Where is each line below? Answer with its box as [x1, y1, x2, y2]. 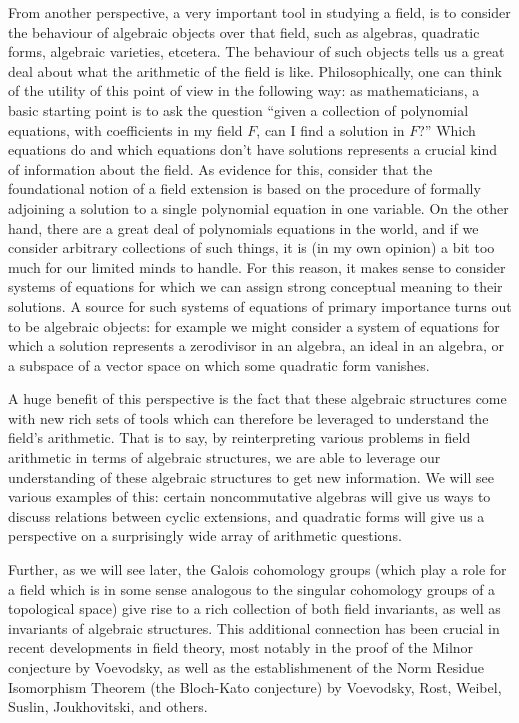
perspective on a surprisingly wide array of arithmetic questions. [8, 525, 402, 546]
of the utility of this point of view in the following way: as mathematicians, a [8, 80, 480, 101]
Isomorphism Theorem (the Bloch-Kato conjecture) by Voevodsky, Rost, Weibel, [8, 676, 502, 697]
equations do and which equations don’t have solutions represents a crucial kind [8, 139, 498, 160]
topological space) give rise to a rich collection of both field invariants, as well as [8, 598, 501, 619]
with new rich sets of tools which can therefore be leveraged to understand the [8, 407, 489, 428]
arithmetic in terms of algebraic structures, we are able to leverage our [8, 447, 441, 468]
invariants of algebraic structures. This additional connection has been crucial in [8, 617, 500, 638]
